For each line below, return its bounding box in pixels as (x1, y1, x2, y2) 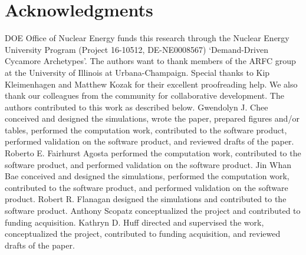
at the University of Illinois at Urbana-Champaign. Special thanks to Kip (5, 66, 270, 78)
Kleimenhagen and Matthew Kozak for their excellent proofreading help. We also (5, 78, 298, 90)
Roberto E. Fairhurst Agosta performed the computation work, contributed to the (5, 147, 301, 159)
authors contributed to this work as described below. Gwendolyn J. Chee (5, 100, 268, 113)
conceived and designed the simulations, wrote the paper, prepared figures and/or (5, 112, 300, 125)
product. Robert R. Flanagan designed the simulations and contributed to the (5, 193, 287, 205)
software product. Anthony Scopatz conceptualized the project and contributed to (5, 204, 301, 217)
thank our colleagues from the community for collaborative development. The (5, 89, 284, 102)
